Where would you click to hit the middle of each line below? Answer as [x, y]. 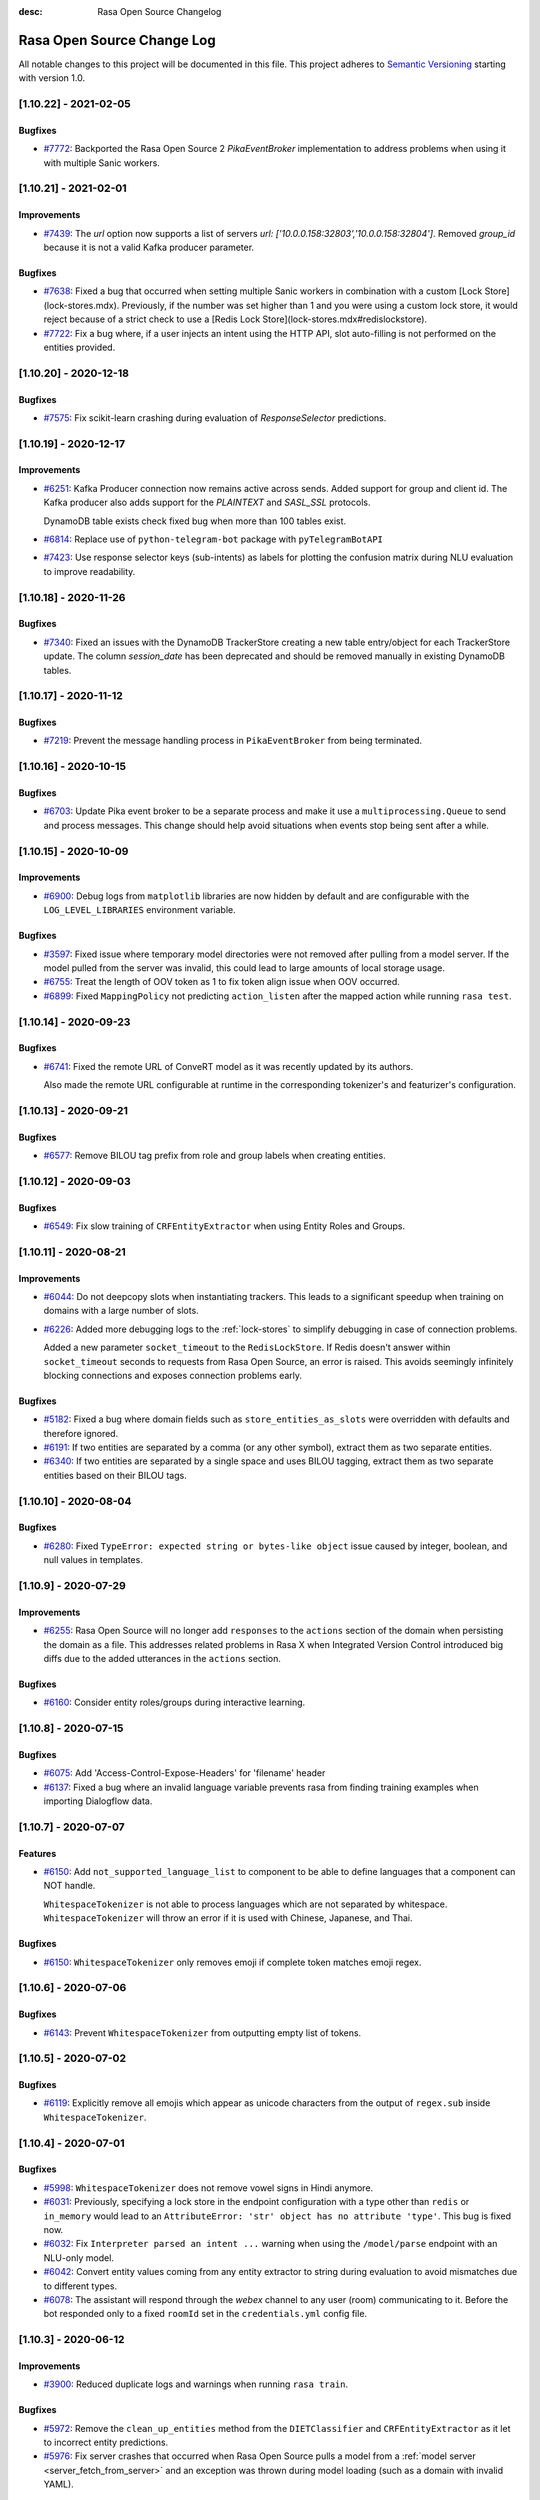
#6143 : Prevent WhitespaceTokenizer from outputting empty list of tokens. [202, 2032]
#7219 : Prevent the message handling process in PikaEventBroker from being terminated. [233, 741]
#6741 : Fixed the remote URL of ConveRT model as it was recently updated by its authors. [228, 1066]
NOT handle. [69, 1886]
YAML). [58, 2484]
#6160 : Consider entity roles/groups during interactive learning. [174, 1702]
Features [37, 1853]
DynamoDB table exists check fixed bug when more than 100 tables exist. [195, 521]
